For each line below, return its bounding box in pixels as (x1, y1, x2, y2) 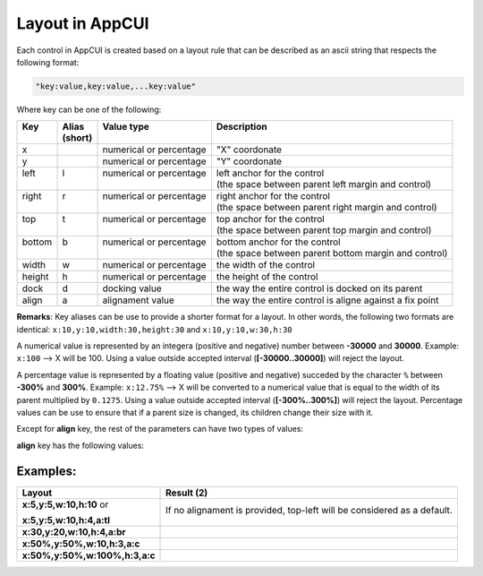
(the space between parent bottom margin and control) (216, 247, 448, 260)
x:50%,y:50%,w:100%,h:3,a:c (21, 549, 156, 562)
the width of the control (216, 259, 316, 271)
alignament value (102, 294, 174, 306)
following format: (16, 56, 80, 67)
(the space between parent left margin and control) (216, 178, 432, 191)
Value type (102, 121, 149, 133)
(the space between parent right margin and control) (216, 202, 437, 214)
